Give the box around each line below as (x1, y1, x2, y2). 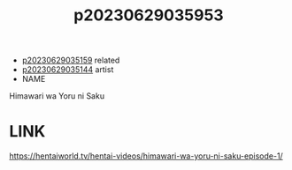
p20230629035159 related (21, 55, 120, 66)
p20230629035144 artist (21, 64, 114, 75)
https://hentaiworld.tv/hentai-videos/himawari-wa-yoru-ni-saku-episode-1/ (9, 151, 283, 161)
